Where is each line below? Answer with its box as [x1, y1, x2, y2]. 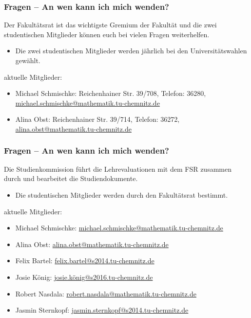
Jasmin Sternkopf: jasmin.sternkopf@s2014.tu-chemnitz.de [15, 305, 189, 315]
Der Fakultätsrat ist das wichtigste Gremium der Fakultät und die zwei [4, 20, 217, 30]
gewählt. [15, 55, 40, 65]
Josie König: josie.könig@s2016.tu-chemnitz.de [15, 272, 153, 282]
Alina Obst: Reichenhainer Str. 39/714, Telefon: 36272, [15, 114, 180, 124]
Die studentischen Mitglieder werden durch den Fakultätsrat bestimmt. [15, 189, 228, 200]
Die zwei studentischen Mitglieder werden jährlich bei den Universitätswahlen [15, 45, 247, 56]
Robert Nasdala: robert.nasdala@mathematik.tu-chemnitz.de [15, 288, 196, 298]
